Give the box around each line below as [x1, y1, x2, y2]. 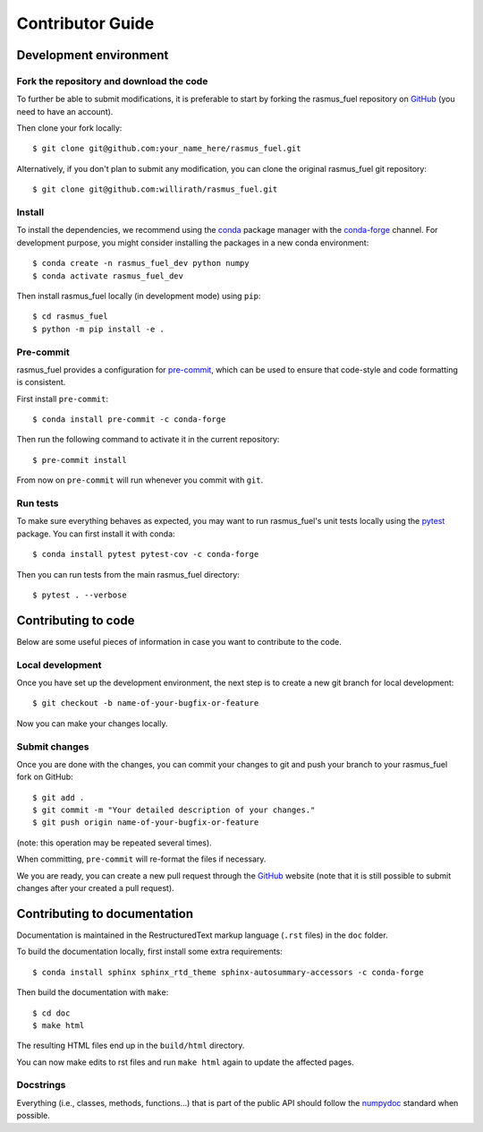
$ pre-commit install [32, 455, 127, 465]
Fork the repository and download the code [16, 74, 208, 87]
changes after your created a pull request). [16, 883, 174, 894]
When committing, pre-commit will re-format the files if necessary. [16, 853, 267, 864]
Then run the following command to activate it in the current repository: [16, 434, 280, 445]
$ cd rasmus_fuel [32, 312, 108, 322]
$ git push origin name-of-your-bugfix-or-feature [32, 818, 259, 828]
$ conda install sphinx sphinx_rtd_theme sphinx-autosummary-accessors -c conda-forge [32, 967, 424, 977]
